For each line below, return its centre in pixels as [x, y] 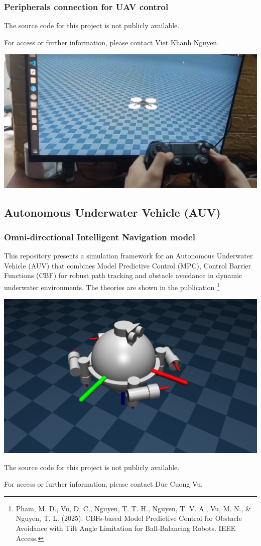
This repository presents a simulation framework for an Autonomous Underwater [128, 256]
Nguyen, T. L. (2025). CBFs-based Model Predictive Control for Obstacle [129, 518]
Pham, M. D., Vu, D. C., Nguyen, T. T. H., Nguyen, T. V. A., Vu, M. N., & [133, 508]
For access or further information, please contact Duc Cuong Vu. [103, 484]
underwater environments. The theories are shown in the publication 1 [112, 286]
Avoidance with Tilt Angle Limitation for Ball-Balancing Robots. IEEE [126, 528]
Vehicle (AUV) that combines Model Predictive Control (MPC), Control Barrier [128, 265]
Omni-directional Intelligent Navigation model [100, 237]
